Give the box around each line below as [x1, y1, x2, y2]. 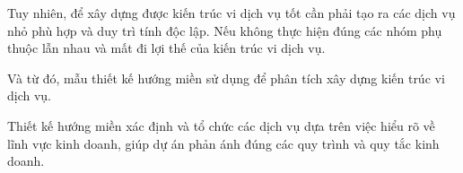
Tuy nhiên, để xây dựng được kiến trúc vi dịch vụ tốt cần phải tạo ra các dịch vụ [7, 4, 456, 22]
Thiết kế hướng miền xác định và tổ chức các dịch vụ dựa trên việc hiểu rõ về [7, 116, 435, 134]
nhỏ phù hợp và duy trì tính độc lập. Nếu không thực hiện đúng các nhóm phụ [7, 21, 442, 39]
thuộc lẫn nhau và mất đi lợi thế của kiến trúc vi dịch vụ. [7, 39, 326, 57]
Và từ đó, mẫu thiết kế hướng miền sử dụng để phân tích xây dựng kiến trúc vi [7, 68, 445, 87]
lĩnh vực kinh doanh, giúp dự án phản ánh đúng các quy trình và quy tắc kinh [7, 134, 440, 152]
